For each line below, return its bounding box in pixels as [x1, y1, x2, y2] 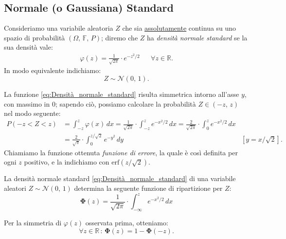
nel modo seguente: [4, 108, 61, 118]
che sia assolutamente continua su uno [122, 23, 236, 33]
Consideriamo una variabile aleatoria [4, 23, 113, 33]
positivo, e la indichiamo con [24, 157, 109, 167]
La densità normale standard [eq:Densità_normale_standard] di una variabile [4, 173, 236, 184]
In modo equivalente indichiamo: [4, 65, 101, 75]
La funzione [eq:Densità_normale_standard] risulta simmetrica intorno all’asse [4, 89, 239, 99]
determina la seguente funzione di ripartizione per [74, 183, 223, 193]
